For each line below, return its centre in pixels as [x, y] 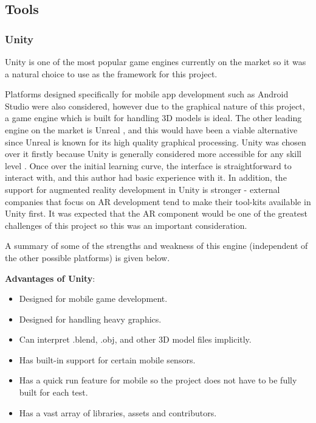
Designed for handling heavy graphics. [90, 319]
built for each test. [53, 392]
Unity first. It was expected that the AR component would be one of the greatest [156, 213]
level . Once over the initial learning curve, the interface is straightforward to [148, 165]
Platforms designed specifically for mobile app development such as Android [147, 94]
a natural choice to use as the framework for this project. [111, 73]
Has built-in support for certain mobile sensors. [107, 359]
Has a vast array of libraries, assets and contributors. [118, 412]
